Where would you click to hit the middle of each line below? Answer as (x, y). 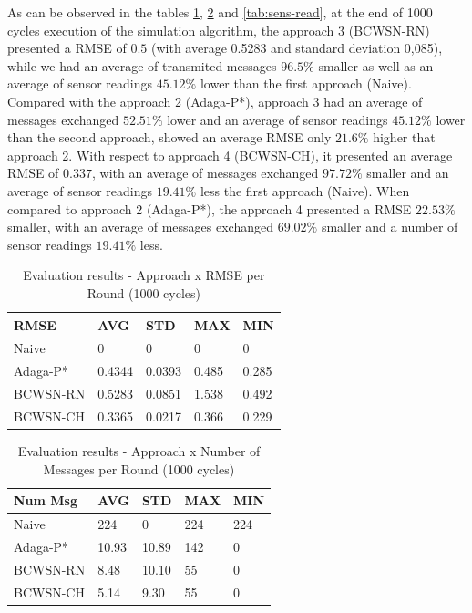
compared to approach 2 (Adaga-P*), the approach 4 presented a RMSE (210, 208)
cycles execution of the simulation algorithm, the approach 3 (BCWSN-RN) (219, 30)
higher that (404, 137)
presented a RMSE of (67, 48)
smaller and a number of (390, 227)
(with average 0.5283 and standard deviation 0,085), (297, 48)
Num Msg (46, 500)
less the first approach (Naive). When (305, 190)
